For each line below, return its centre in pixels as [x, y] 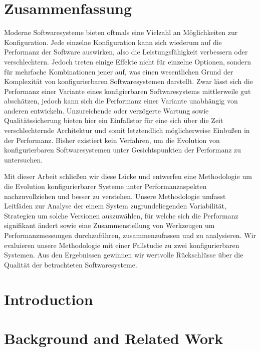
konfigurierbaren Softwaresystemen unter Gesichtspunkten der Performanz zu [123, 150]
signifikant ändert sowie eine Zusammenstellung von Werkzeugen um [109, 225]
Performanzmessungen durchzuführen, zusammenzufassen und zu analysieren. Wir [130, 235]
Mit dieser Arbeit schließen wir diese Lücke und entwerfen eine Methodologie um [128, 176]
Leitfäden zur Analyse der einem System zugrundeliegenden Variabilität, [115, 206]
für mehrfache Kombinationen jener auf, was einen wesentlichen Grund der [119, 71]
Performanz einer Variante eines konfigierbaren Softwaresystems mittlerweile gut [127, 91]
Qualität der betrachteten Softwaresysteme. [71, 264]
